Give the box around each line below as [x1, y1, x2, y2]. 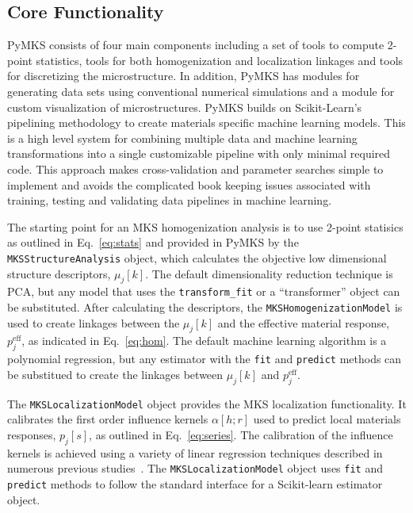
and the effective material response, [217, 314, 390, 331]
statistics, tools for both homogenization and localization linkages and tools [36, 52, 403, 68]
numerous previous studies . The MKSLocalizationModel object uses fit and [7, 460, 383, 477]
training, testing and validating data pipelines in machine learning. [7, 192, 332, 209]
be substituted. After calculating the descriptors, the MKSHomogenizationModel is [7, 299, 403, 316]
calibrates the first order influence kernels [7, 411, 208, 427]
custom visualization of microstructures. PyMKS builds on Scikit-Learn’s [7, 98, 362, 115]
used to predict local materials [253, 411, 401, 427]
